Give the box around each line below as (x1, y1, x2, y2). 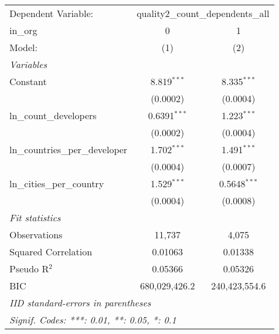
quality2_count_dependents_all (137, 6, 270, 20)
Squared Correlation (9, 245, 93, 258)
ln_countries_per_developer (9, 143, 128, 156)
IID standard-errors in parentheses (9, 296, 151, 309)
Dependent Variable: (9, 6, 93, 20)
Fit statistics (9, 211, 61, 224)
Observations (9, 228, 63, 241)
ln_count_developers (9, 109, 97, 122)
